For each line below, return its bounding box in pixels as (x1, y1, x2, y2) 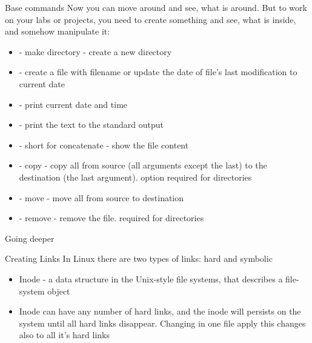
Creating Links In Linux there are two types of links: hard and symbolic (5, 252, 273, 265)
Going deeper (5, 231, 55, 244)
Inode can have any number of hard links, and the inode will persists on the (19, 305, 301, 318)
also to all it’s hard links (19, 328, 110, 341)
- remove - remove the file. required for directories (19, 211, 204, 224)
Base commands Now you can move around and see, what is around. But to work (5, 1, 307, 13)
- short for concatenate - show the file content (19, 138, 189, 151)
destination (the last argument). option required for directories (19, 170, 252, 183)
